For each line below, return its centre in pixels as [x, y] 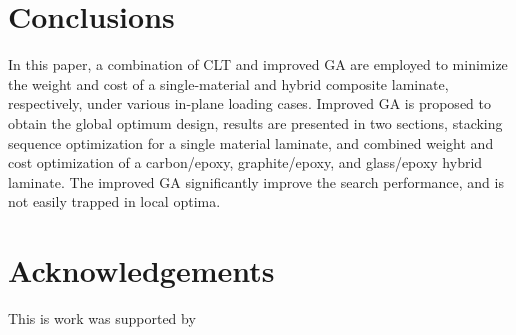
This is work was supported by [102, 318]
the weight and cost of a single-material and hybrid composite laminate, [228, 83]
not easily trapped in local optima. [114, 201]
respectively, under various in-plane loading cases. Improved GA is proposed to [249, 103]
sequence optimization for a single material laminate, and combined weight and [251, 142]
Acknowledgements [141, 270]
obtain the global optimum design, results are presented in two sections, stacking [255, 122]
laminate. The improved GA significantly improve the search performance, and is [256, 181]
